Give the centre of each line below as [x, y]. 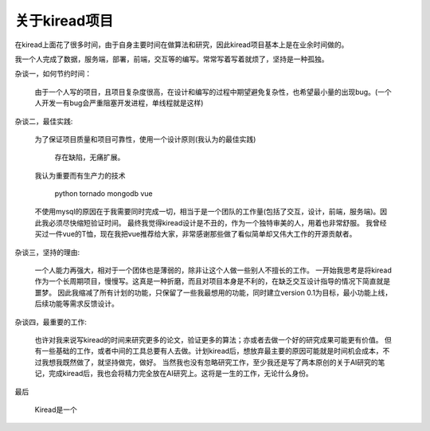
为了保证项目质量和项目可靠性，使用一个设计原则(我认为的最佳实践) [145, 139]
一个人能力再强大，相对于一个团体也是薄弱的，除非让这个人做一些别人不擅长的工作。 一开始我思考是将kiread [213, 270]
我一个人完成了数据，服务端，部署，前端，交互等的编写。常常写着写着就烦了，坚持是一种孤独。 [172, 59]
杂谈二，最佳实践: [44, 121]
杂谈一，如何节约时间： [53, 74]
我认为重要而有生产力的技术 [80, 175]
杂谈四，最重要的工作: [51, 322]
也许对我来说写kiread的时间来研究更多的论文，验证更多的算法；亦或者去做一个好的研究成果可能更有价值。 [209, 339]
